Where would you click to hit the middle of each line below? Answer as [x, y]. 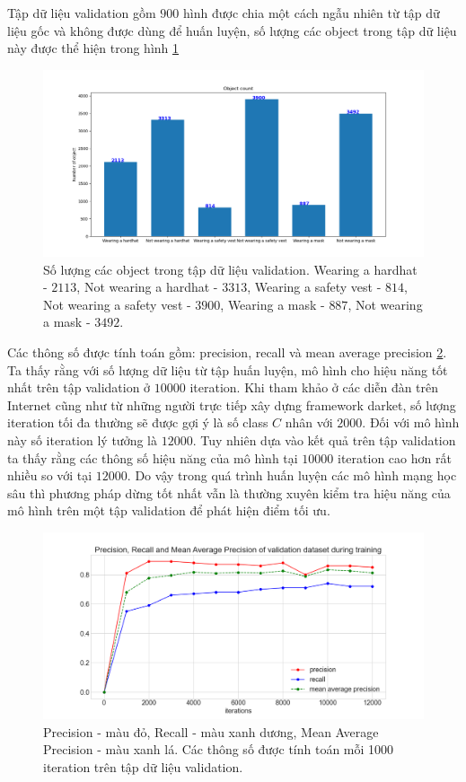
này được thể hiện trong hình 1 [93, 48]
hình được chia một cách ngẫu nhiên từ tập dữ [312, 13]
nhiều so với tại [50, 475]
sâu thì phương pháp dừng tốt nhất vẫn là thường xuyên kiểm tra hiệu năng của [229, 492]
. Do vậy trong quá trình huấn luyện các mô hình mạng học [292, 475]
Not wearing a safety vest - [117, 304]
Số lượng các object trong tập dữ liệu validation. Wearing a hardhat [230, 269]
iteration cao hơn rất [395, 457]
